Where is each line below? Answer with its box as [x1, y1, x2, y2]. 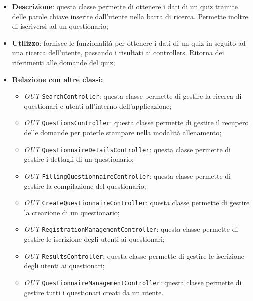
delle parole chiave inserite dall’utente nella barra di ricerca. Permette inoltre [12, 11, 248, 21]
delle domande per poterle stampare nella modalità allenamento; [24, 127, 222, 138]
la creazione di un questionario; [24, 207, 120, 217]
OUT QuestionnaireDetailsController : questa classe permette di [24, 144, 231, 154]
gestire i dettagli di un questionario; [24, 154, 134, 164]
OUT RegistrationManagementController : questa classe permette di [24, 224, 238, 234]
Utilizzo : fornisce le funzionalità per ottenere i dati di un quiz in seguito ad [12, 37, 246, 48]
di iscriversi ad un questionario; [12, 21, 108, 31]
